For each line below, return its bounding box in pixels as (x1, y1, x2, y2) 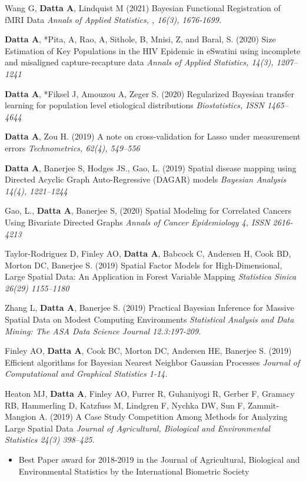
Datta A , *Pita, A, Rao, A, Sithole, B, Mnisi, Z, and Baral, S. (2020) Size (5, 33, 276, 45)
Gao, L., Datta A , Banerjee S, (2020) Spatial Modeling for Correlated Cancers (5, 204, 292, 217)
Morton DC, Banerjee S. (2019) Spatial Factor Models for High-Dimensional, (5, 258, 282, 271)
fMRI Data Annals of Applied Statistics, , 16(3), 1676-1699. (5, 13, 222, 25)
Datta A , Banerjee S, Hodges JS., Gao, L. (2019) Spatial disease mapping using (5, 161, 297, 174)
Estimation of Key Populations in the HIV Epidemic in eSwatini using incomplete (5, 44, 301, 57)
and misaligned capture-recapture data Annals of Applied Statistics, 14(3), (5, 56, 274, 68)
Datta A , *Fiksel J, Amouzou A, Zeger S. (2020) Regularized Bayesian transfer (5, 87, 295, 99)
